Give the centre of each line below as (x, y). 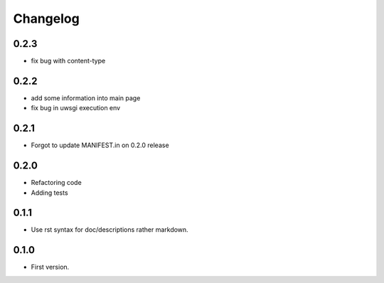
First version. (50, 267)
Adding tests (49, 193)
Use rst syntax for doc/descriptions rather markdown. (110, 230)
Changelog (46, 18)
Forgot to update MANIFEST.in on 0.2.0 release (100, 145)
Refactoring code (56, 183)
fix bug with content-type (68, 61)
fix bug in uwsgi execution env (76, 108)
